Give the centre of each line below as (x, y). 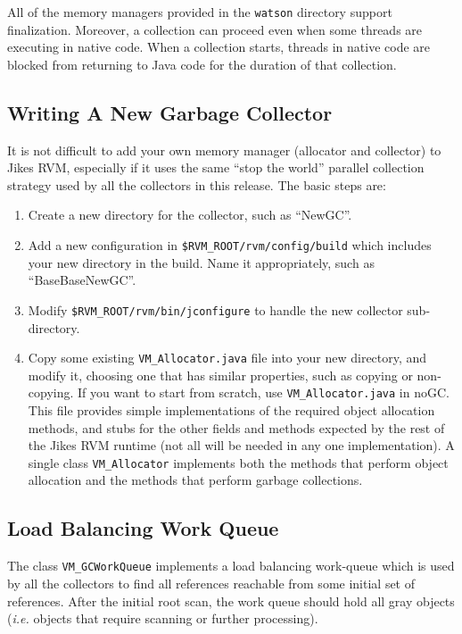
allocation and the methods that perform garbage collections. (195, 480)
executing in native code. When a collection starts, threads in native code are (219, 47)
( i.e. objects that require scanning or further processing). (163, 618)
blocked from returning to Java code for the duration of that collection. (202, 64)
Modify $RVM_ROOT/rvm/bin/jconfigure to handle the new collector (215, 309)
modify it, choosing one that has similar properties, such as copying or (220, 375)
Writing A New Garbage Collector (170, 112)
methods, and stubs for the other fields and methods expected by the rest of (236, 427)
